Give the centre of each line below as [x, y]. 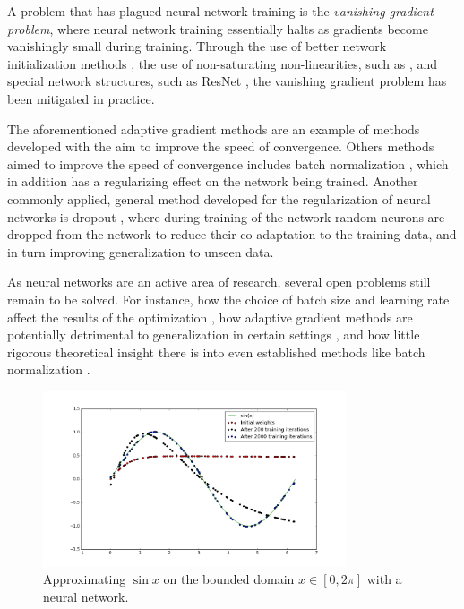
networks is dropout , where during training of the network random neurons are [226, 216]
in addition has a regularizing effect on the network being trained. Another [213, 181]
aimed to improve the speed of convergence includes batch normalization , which [228, 163]
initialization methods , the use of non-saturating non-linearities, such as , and [223, 63]
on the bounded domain [229, 579]
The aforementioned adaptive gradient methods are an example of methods [214, 129]
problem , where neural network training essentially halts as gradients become [218, 28]
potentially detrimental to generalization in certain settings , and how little [214, 335]
